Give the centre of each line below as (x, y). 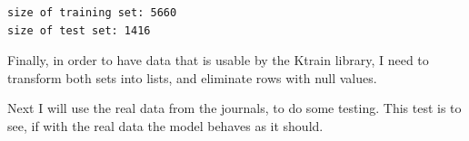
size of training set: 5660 (92, 13)
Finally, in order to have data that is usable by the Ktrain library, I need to (218, 60)
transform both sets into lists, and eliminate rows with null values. (192, 77)
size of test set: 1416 (79, 30)
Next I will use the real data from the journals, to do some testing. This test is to (234, 108)
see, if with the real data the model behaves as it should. (165, 125)
